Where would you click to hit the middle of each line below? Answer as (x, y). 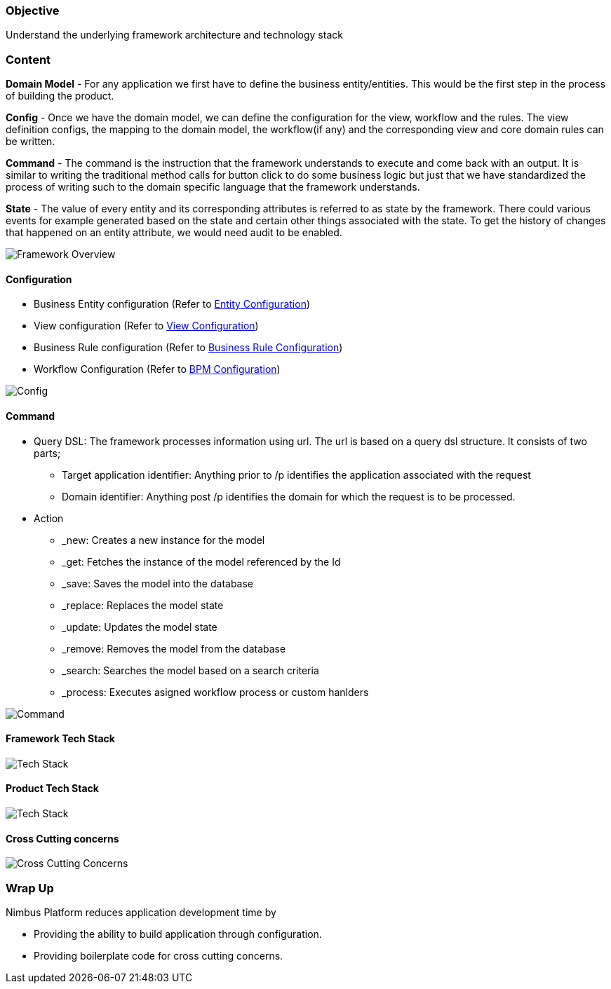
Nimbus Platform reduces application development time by (141, 912)
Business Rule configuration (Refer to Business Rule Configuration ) (188, 348)
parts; (47, 453)
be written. (31, 142)
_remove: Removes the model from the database (174, 648)
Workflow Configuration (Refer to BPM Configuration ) (157, 369)
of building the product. (60, 96)
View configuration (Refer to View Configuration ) (146, 326)
